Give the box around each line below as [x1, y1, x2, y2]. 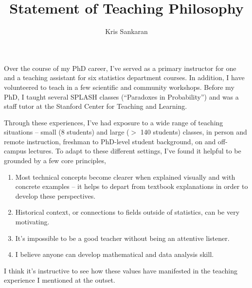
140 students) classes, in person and [140, 127, 247, 137]
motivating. [15, 217, 50, 227]
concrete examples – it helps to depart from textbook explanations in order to [15, 181, 248, 191]
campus [4, 146, 26, 156]
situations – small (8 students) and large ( [4, 127, 129, 137]
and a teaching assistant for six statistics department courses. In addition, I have [4, 72, 245, 83]
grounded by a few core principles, [4, 155, 106, 166]
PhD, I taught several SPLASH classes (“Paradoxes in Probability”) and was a [4, 91, 239, 102]
